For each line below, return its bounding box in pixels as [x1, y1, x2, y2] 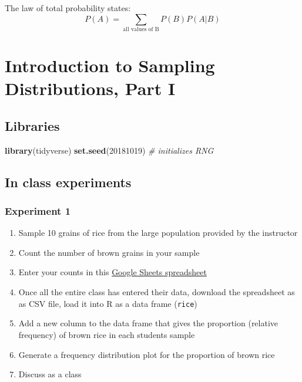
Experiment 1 [5, 203, 71, 218]
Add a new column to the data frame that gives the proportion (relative [18, 317, 278, 329]
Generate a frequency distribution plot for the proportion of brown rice [18, 348, 275, 360]
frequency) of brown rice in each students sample [18, 328, 195, 340]
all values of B [123, 26, 159, 32]
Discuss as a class [18, 368, 82, 380]
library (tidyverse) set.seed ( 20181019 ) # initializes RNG [5, 144, 214, 156]
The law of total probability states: [5, 2, 131, 13]
